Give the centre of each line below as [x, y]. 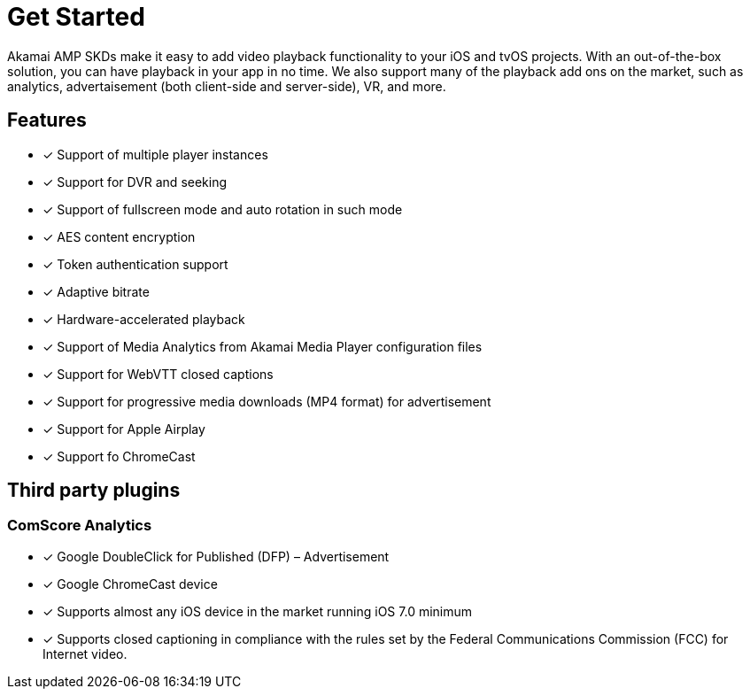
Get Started [76, 17]
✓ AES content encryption [119, 236]
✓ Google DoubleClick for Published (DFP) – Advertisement [216, 556]
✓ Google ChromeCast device [130, 584]
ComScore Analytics [80, 526]
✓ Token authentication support [135, 264]
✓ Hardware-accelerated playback [144, 319]
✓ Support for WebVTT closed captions [158, 374]
